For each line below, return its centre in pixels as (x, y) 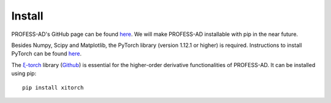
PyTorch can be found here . (47, 54)
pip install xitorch (53, 87)
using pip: (24, 74)
